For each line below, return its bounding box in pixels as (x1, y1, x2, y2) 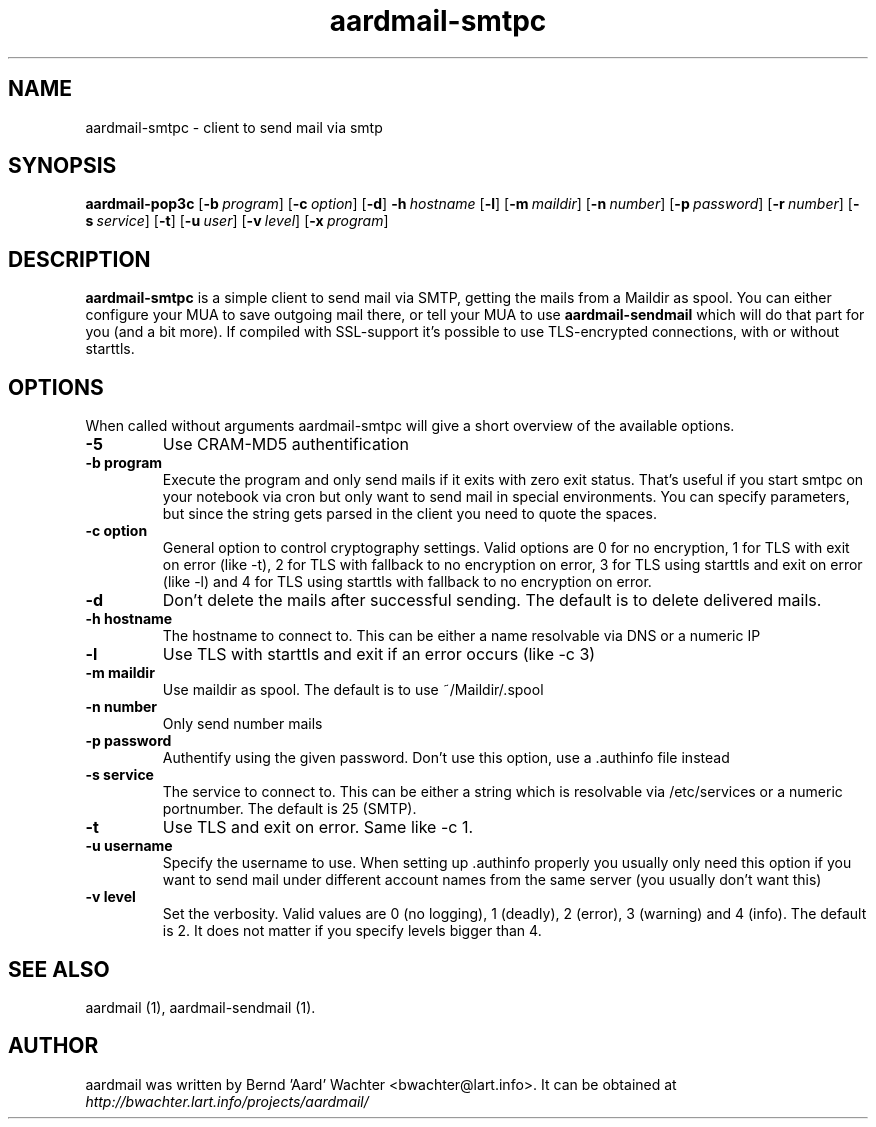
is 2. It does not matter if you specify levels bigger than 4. (162, 922, 542, 940)
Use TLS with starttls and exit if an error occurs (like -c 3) (162, 644, 596, 665)
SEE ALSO (8, 956, 110, 982)
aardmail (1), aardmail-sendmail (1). (85, 998, 316, 1016)
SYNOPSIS (8, 153, 117, 179)
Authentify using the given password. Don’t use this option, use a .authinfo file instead (162, 749, 730, 767)
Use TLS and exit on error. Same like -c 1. (162, 817, 473, 838)
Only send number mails (162, 715, 323, 733)
